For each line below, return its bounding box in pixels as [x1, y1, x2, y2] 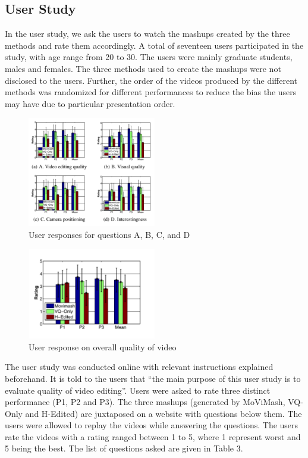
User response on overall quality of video [29, 340, 177, 353]
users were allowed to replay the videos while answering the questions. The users [5, 419, 298, 431]
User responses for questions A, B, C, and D [29, 228, 190, 241]
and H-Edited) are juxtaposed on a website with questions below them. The [25, 407, 302, 419]
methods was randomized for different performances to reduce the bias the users [5, 86, 297, 98]
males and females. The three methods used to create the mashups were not [5, 62, 281, 74]
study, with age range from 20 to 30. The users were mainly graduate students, [5, 51, 293, 63]
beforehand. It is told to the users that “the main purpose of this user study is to [5, 372, 301, 384]
